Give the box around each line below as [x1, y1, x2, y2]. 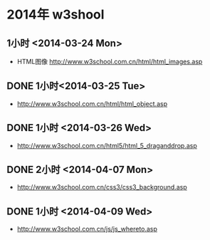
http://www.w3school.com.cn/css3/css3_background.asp [16, 183, 187, 192]
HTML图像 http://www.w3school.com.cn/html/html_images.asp [16, 58, 203, 66]
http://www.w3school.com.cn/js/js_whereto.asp [16, 225, 158, 234]
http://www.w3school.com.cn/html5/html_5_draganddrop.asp [16, 141, 197, 150]
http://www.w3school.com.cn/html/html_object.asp [16, 99, 168, 108]
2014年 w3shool [6, 6, 105, 23]
